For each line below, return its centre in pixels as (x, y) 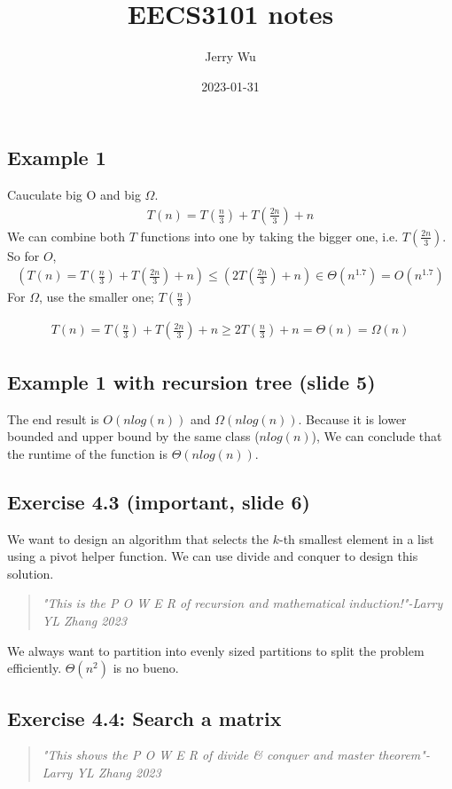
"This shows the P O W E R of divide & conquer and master (208, 755)
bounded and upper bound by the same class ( (133, 436)
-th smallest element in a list (356, 538)
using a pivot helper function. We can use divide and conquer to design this (213, 556)
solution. (31, 573)
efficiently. (35, 668)
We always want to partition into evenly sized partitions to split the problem (216, 650)
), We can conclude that (377, 436)
